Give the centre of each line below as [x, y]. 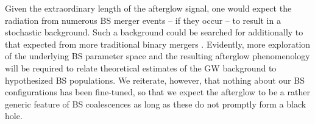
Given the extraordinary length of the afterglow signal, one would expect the [148, 8]
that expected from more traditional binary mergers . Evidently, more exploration [158, 44]
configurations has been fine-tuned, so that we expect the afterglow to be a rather [157, 92]
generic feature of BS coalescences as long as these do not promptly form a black [156, 104]
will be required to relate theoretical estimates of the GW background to [141, 67]
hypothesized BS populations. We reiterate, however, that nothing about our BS [155, 80]
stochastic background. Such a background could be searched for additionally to [154, 32]
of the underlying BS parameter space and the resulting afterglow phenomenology [157, 56]
